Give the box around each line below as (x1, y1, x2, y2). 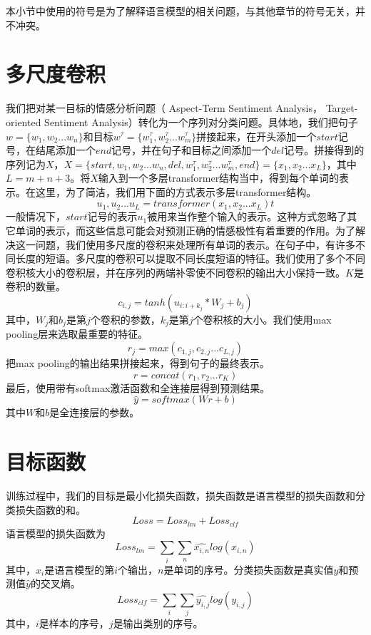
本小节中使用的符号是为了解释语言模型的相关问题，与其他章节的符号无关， (6, 4, 355, 18)
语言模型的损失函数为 (6, 525, 106, 540)
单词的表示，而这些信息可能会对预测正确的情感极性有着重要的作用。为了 (15, 223, 355, 238)
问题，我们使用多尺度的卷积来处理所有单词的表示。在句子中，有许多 (35, 237, 355, 252)
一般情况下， (6, 209, 66, 224)
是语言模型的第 (44, 562, 115, 577)
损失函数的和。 (15, 502, 86, 517)
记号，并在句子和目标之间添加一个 (111, 143, 272, 158)
